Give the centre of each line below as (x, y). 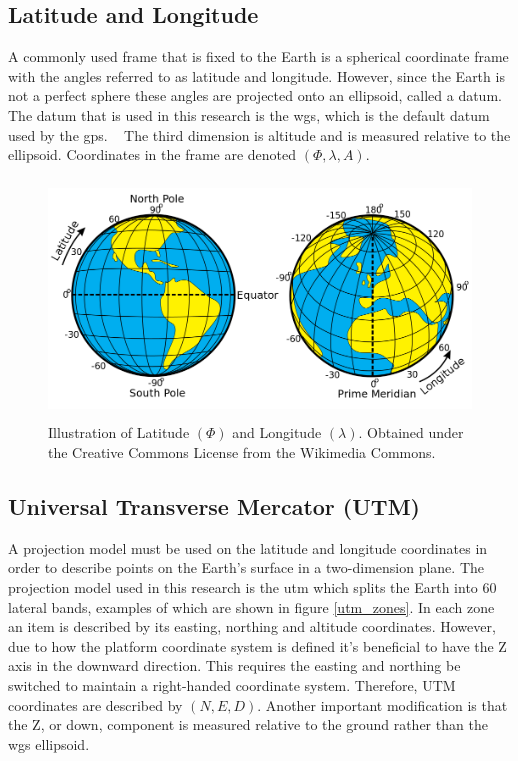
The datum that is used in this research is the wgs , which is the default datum (249, 114)
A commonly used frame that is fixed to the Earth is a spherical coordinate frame (258, 56)
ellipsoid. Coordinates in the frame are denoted (152, 154)
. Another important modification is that (382, 704)
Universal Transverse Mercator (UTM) (214, 505)
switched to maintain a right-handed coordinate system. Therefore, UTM (232, 684)
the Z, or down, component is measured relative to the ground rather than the (248, 724)
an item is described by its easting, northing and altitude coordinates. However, (252, 626)
